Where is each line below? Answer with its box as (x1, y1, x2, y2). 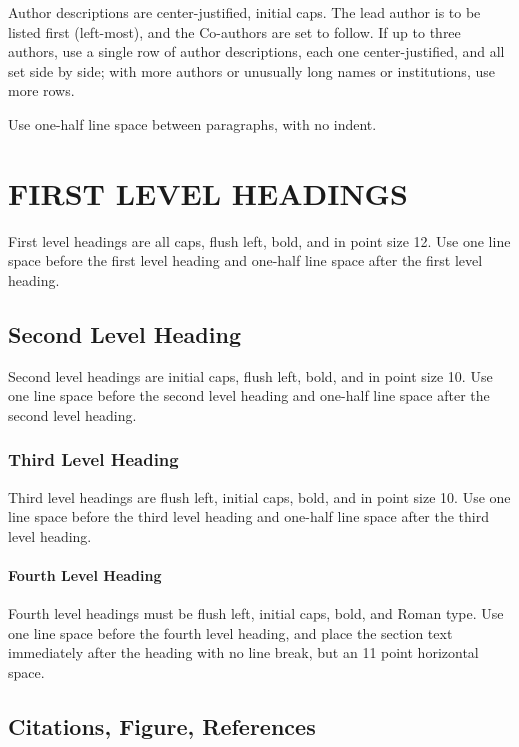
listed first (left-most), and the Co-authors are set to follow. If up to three (8, 21, 461, 42)
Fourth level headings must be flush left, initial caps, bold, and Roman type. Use (8, 603, 504, 624)
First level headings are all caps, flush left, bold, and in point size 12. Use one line (8, 230, 511, 251)
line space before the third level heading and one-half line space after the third (8, 506, 489, 527)
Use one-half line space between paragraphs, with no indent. (8, 113, 377, 134)
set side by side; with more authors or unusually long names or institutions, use (8, 60, 495, 81)
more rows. (8, 80, 75, 101)
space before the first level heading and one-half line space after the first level (8, 250, 483, 271)
